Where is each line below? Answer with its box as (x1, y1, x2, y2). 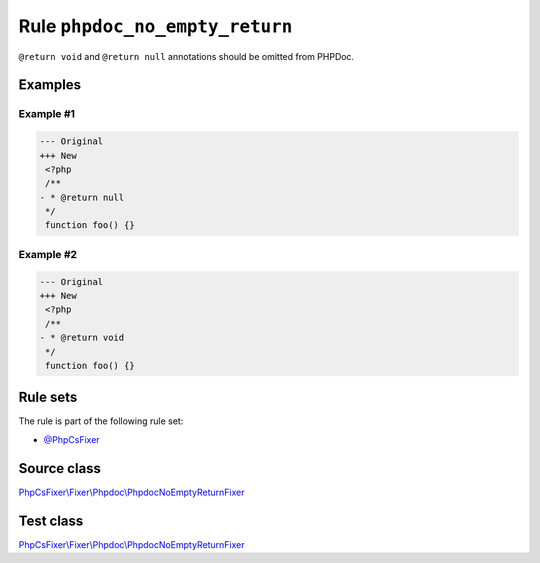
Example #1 (18, 107, 75, 121)
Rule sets (18, 389, 78, 406)
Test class (18, 512, 84, 529)
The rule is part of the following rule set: (18, 415, 184, 427)
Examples (18, 76, 82, 94)
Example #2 (18, 247, 78, 261)
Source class (18, 460, 102, 477)
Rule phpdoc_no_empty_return (18, 15, 293, 37)
